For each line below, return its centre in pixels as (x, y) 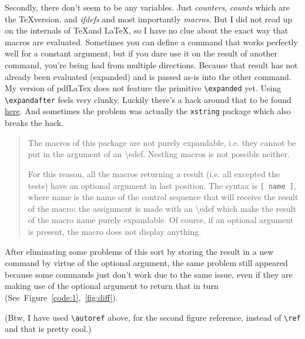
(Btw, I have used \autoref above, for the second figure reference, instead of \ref (153, 317)
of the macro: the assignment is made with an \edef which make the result (162, 208)
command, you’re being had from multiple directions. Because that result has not (151, 64)
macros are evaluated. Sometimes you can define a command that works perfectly (151, 41)
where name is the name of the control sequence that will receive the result (163, 197)
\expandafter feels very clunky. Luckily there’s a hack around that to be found (148, 99)
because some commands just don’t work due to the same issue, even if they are (149, 274)
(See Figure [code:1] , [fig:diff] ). (61, 297)
